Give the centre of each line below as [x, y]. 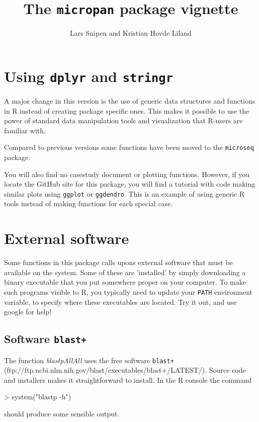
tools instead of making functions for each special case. [89, 203]
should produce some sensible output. [62, 413]
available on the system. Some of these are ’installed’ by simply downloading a [125, 272]
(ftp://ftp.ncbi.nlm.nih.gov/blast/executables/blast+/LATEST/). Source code [125, 370]
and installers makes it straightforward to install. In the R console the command [128, 379]
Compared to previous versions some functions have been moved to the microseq [129, 147]
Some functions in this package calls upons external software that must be [118, 262]
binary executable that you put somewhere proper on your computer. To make [125, 282]
